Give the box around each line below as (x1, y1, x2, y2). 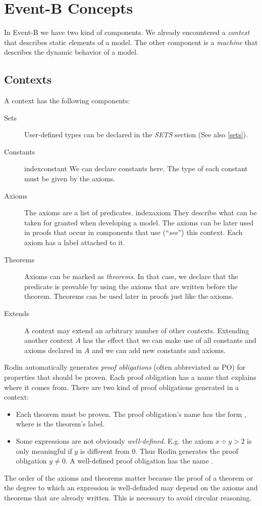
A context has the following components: (4, 95, 130, 106)
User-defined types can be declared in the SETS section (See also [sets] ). (24, 129, 248, 140)
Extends (4, 308, 29, 319)
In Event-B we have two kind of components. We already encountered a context (4, 27, 250, 37)
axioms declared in (24, 344, 82, 355)
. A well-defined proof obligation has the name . (65, 455, 214, 466)
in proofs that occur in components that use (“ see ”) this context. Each (24, 227, 243, 238)
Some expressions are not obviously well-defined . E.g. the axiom (16, 435, 214, 446)
